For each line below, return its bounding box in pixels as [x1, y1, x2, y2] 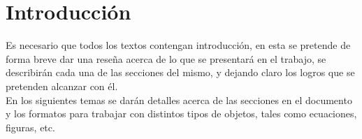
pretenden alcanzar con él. [6, 78, 118, 93]
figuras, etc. [6, 119, 55, 134]
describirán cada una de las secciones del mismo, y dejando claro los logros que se [6, 65, 355, 80]
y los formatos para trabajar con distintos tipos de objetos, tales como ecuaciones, [6, 106, 357, 121]
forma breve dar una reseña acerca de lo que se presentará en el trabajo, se [6, 51, 326, 66]
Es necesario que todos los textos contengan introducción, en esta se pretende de [6, 38, 351, 52]
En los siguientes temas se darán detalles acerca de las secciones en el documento [6, 92, 352, 107]
